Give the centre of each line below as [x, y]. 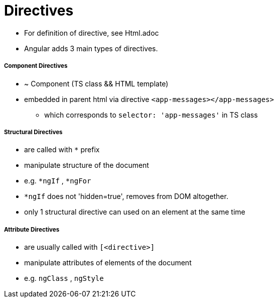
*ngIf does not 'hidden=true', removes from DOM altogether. [126, 196]
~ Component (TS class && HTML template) [96, 83]
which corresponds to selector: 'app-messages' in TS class [151, 115]
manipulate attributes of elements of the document [108, 263]
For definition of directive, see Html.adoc [92, 33]
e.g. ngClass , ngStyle [64, 278]
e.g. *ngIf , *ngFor [58, 181]
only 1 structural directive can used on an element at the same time [135, 212]
